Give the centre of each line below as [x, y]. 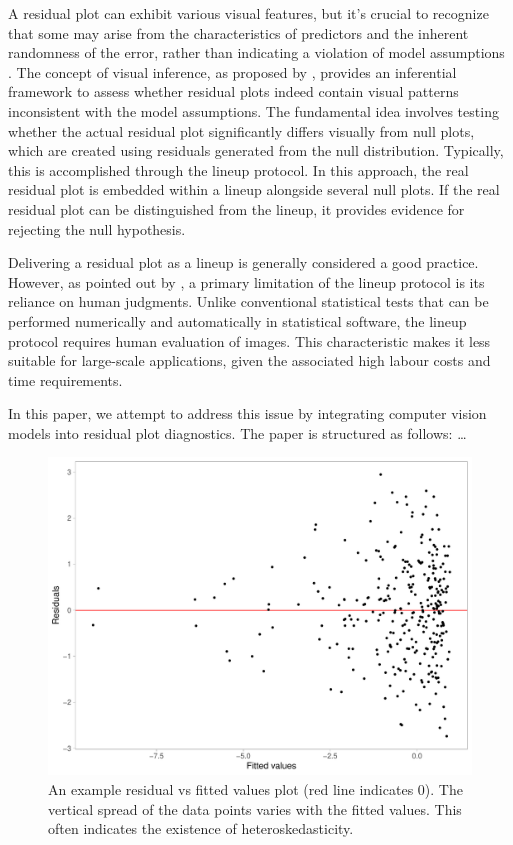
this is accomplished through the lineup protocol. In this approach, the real [238, 169]
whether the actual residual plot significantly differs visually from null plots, [241, 130]
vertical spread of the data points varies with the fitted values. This [255, 808]
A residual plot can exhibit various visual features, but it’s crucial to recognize [248, 13]
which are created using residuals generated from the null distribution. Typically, [256, 150]
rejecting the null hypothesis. [97, 228]
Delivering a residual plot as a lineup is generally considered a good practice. [243, 262]
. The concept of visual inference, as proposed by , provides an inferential [232, 71]
